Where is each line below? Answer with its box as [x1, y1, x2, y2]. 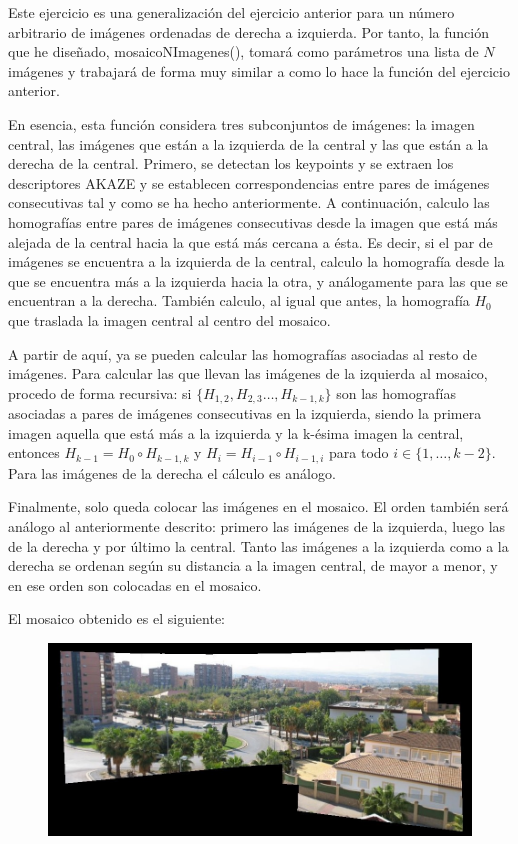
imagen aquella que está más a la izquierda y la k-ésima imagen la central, [8, 422, 464, 443]
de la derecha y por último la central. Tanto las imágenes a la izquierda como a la [8, 535, 509, 556]
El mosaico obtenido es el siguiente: [8, 608, 226, 629]
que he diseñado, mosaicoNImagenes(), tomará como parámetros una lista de [8, 41, 479, 62]
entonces [8, 442, 60, 463]
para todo [329, 442, 389, 463]
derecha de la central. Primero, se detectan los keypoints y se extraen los [8, 153, 454, 174]
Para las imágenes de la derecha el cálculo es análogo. [8, 462, 336, 483]
